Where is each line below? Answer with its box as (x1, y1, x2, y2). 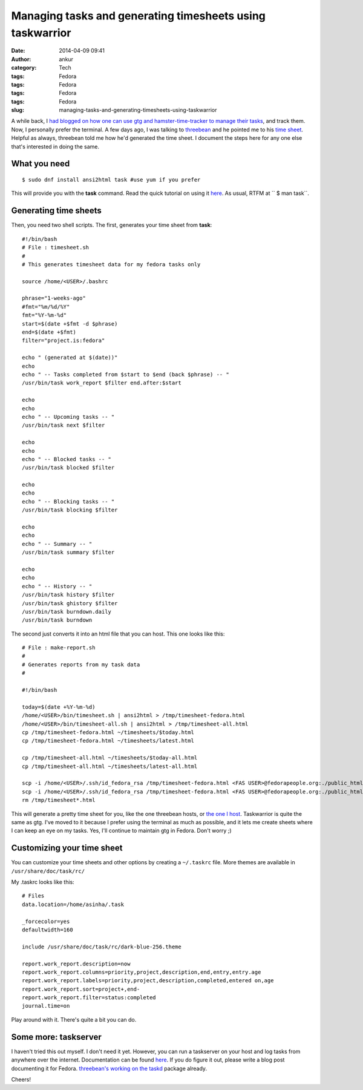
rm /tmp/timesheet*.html (22, 796, 96, 804)
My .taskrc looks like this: (11, 878, 75, 885)
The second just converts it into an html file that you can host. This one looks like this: (11, 630, 225, 637)
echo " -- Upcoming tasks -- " (22, 413, 115, 420)
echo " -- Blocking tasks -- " (22, 498, 115, 505)
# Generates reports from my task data (22, 661, 140, 668)
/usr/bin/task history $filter (22, 591, 115, 599)
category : (11, 64, 37, 71)
